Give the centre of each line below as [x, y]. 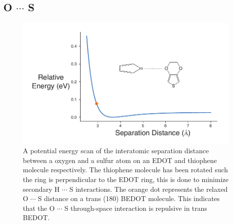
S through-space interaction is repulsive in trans [136, 208]
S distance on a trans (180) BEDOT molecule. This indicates [129, 198]
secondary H [41, 189]
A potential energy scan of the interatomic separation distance [116, 151]
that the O [39, 208]
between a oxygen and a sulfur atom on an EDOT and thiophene [120, 160]
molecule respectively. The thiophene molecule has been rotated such [125, 170]
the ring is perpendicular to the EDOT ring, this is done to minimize [126, 179]
